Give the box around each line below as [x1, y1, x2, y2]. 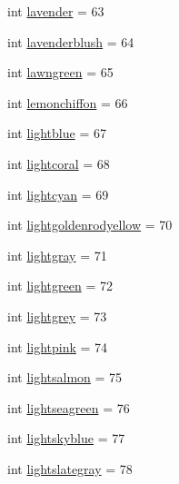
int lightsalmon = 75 [7, 368, 123, 387]
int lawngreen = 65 [7, 63, 114, 82]
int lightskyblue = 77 [7, 429, 125, 448]
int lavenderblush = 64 [7, 32, 134, 51]
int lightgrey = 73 [7, 306, 107, 325]
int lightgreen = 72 [7, 276, 113, 295]
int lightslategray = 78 [7, 459, 133, 478]
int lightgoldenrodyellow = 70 [7, 215, 173, 234]
